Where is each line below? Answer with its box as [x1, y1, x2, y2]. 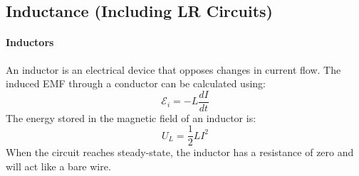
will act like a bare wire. [6, 159, 111, 174]
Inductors [6, 35, 54, 50]
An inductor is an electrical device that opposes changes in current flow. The [6, 62, 341, 77]
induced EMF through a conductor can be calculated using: [6, 76, 266, 91]
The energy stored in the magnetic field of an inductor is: [6, 110, 256, 125]
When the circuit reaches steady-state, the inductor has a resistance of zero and [6, 145, 354, 160]
